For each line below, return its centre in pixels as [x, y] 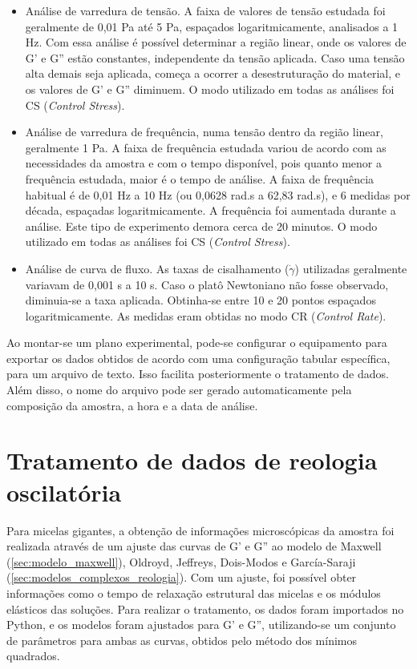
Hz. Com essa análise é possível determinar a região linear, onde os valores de [216, 42]
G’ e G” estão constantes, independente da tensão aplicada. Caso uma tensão [215, 57]
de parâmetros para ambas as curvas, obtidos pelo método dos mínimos [182, 640]
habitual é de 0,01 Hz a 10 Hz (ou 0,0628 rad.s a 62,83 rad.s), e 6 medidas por [218, 194]
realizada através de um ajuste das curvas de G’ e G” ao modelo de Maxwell [194, 546]
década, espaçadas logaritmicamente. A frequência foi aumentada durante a [211, 210]
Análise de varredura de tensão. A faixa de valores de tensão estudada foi [205, 10]
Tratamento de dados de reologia [192, 460]
